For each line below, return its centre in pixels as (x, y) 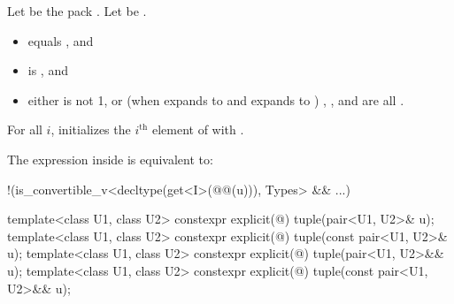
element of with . (198, 129)
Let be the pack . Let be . (77, 11)
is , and (48, 70)
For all (25, 129)
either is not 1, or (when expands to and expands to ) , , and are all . (216, 99)
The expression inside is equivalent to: (110, 159)
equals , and (61, 40)
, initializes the (91, 129)
